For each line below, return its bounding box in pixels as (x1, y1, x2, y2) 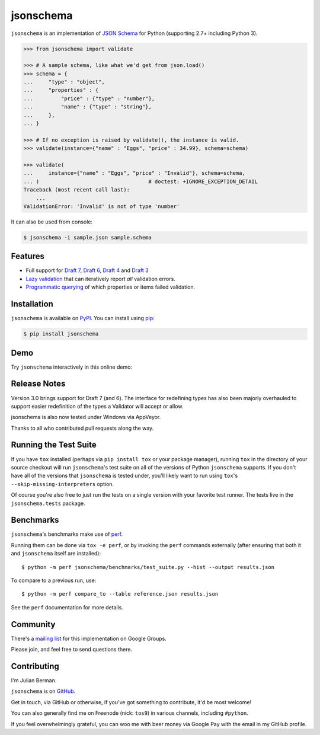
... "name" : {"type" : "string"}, (23, 104, 152, 110)
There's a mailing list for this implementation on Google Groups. (11, 635, 167, 642)
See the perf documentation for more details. (11, 603, 124, 611)
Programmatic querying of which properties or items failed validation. (25, 283, 196, 290)
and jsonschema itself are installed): (11, 550, 101, 557)
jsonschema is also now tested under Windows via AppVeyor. (11, 414, 161, 421)
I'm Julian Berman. (11, 676, 57, 684)
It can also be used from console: (11, 218, 93, 225)
